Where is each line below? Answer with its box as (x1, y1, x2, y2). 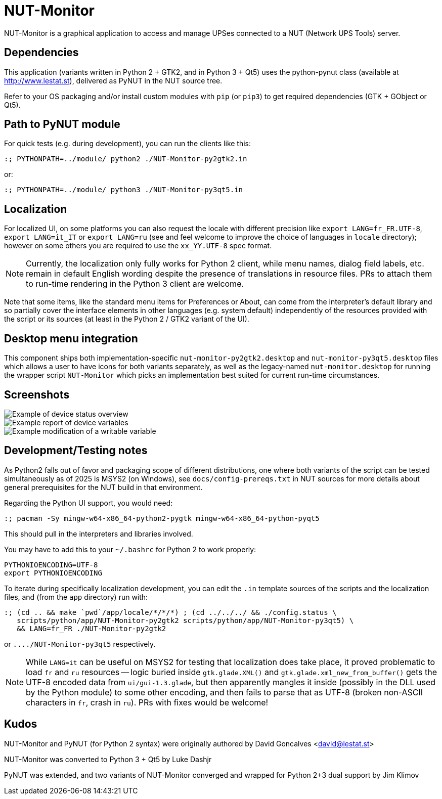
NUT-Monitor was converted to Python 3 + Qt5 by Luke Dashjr (4, 754, 212, 764)
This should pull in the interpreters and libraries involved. (4, 529, 193, 538)
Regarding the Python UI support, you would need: (4, 498, 173, 507)
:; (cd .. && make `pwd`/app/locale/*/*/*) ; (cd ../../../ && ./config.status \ (4, 608, 337, 616)
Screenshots (4, 388, 70, 401)
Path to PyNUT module (4, 118, 120, 131)
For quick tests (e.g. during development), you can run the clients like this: (4, 139, 251, 148)
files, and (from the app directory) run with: (4, 592, 148, 601)
